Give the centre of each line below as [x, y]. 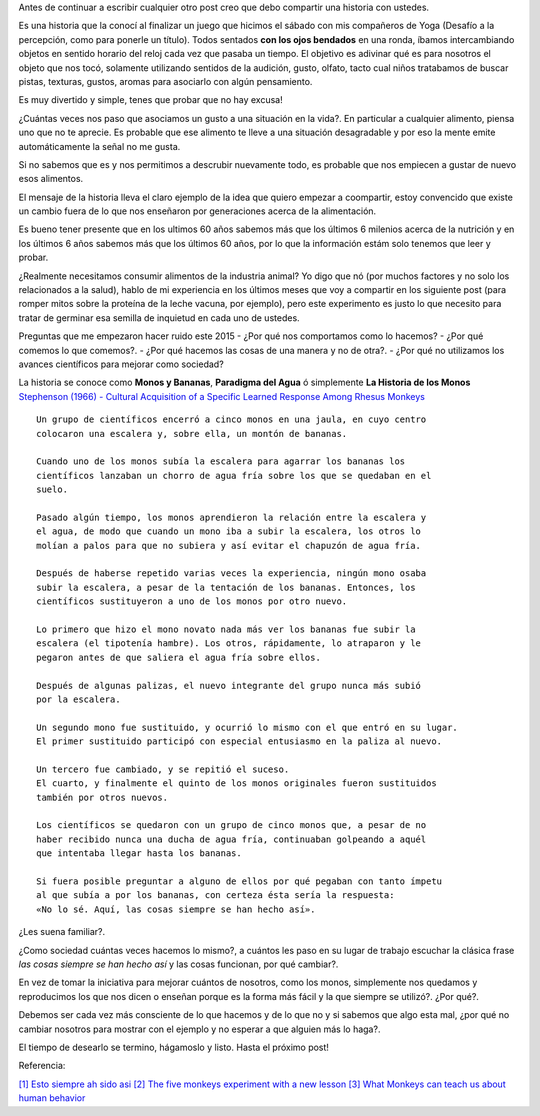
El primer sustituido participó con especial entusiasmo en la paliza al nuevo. [239, 741]
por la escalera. [78, 699]
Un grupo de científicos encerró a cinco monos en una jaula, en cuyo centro [231, 419]
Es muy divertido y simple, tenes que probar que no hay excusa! [151, 100]
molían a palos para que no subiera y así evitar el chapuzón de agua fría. [229, 545]
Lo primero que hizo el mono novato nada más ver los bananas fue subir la [226, 629]
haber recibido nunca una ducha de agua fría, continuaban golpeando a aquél [231, 839]
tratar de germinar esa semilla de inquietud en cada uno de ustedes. [159, 317]
